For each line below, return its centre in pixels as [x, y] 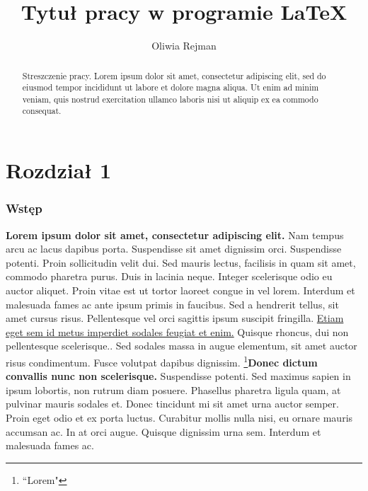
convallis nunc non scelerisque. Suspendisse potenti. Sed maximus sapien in [178, 376]
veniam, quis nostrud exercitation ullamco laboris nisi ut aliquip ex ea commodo [170, 99]
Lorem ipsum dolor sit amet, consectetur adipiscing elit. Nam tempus [175, 235]
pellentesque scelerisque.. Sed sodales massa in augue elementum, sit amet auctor [182, 346]
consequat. [42, 111]
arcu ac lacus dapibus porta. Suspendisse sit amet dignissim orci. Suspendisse [174, 249]
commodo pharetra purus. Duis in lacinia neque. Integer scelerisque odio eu [169, 276]
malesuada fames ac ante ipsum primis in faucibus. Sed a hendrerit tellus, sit [172, 304]
